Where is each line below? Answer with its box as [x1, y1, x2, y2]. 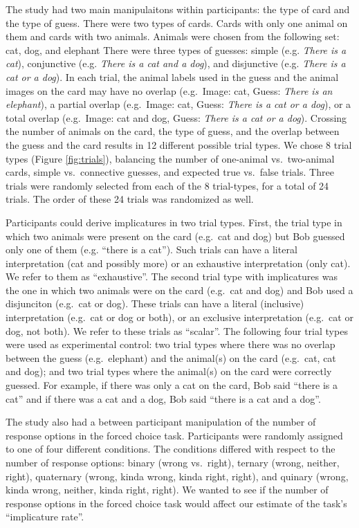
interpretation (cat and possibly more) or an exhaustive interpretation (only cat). [6, 255, 351, 270]
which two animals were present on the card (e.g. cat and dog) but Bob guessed [6, 228, 345, 243]
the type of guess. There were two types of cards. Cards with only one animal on [6, 15, 348, 30]
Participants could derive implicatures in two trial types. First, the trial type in [6, 215, 342, 229]
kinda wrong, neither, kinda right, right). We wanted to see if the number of [6, 482, 329, 497]
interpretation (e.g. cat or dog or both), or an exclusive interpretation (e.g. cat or [6, 310, 353, 325]
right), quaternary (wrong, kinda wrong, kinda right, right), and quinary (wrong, [6, 468, 349, 483]
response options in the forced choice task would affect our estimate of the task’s [6, 495, 347, 510]
